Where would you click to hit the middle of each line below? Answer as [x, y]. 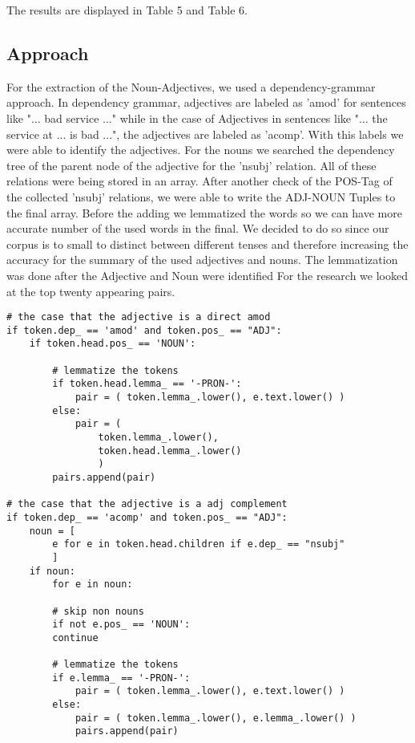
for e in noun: [93, 585]
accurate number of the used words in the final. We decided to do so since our [198, 228]
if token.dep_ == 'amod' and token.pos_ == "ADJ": [144, 330]
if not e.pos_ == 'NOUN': [121, 625]
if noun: [52, 571]
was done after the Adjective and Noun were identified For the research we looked [207, 275]
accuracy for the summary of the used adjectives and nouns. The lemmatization [202, 260]
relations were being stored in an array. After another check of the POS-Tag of [199, 181]
